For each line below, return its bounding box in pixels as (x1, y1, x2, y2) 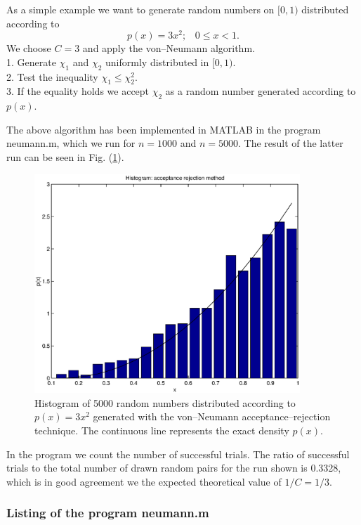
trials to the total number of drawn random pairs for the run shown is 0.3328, (6, 460, 341, 475)
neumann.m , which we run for (6, 136, 136, 150)
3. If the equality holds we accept (6, 84, 150, 98)
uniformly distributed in (105, 54, 209, 69)
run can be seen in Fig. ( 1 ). (6, 150, 124, 164)
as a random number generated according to (165, 84, 356, 98)
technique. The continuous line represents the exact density (34, 422, 289, 437)
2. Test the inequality (6, 69, 98, 84)
